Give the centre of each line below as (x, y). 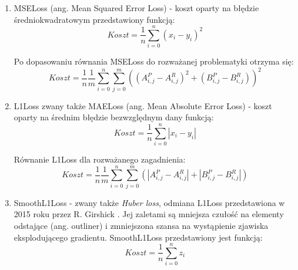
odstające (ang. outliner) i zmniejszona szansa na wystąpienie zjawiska (141, 225)
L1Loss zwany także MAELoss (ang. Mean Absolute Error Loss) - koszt (143, 105)
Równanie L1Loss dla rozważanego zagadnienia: (100, 159)
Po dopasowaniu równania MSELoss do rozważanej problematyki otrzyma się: (154, 61)
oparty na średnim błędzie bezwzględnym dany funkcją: (114, 117)
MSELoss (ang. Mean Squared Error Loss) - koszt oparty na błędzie (136, 8)
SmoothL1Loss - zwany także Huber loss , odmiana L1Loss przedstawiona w (149, 202)
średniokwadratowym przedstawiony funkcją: (94, 19)
